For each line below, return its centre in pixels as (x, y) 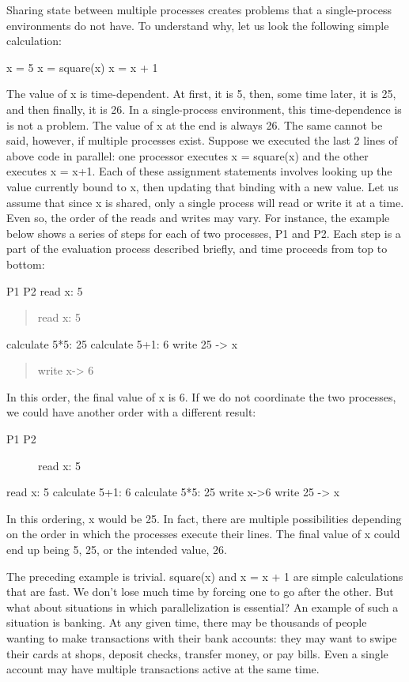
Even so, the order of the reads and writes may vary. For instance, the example (198, 218)
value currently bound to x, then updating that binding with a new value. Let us (203, 186)
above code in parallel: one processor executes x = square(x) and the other (187, 155)
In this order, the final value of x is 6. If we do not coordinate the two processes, (201, 396)
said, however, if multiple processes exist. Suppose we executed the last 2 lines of (202, 140)
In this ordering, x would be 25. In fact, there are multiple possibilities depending (204, 518)
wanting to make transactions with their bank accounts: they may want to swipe (202, 638)
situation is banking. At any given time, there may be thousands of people (187, 622)
